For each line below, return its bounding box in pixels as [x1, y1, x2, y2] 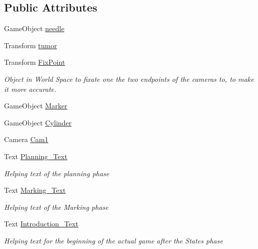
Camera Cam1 [4, 134, 48, 145]
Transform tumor [4, 40, 57, 50]
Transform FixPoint [4, 57, 65, 67]
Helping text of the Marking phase [4, 201, 109, 212]
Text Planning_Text [4, 151, 67, 161]
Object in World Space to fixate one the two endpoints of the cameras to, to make [4, 73, 254, 84]
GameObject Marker [4, 100, 67, 111]
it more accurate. [4, 83, 56, 94]
